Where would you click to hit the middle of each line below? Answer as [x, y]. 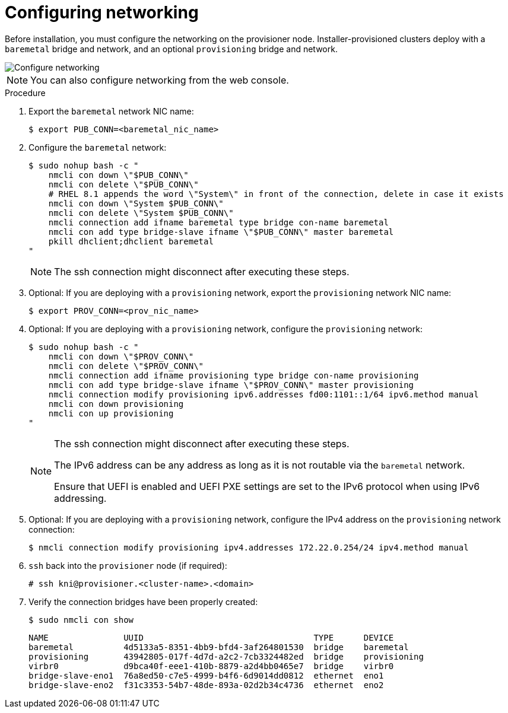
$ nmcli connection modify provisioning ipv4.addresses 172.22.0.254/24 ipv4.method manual [249, 547]
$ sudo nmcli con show [81, 620]
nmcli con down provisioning [116, 404]
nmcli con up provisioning [111, 413]
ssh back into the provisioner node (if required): [128, 565]
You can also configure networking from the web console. [160, 80]
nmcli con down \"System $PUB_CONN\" [136, 203]
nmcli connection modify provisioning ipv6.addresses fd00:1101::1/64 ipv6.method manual [263, 394]
